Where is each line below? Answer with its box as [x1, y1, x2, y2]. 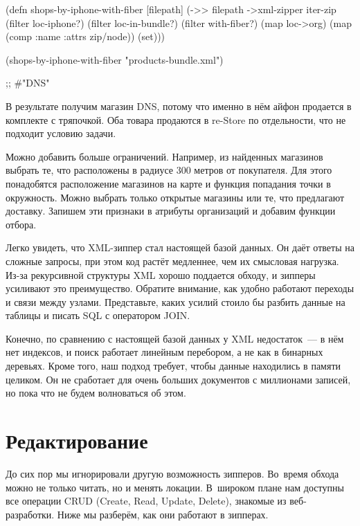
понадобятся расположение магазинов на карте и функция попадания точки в [6, 176, 331, 190]
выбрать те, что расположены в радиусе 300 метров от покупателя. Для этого [6, 163, 332, 177]
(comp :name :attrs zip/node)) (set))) [6, 29, 165, 44]
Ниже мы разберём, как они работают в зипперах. [57, 507, 269, 521]
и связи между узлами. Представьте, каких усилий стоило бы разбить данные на [6, 294, 345, 309]
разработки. [6, 507, 55, 521]
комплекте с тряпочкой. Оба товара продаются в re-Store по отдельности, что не [6, 112, 346, 127]
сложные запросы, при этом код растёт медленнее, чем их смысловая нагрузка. [6, 253, 339, 268]
